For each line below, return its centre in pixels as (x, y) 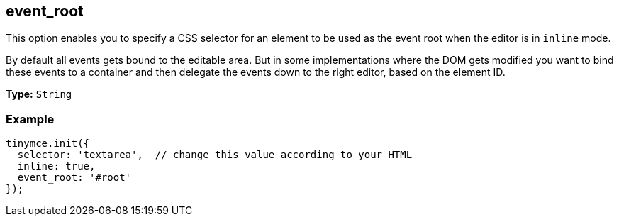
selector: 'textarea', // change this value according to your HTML (215, 155)
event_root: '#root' (74, 178)
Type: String (39, 94)
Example (30, 119)
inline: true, (56, 166)
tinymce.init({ (48, 144)
